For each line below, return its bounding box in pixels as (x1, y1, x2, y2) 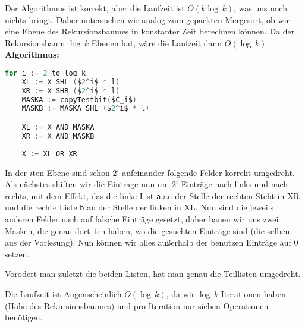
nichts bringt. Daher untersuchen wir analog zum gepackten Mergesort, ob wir (5, 13, 290, 26)
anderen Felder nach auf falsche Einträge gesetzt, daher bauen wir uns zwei (5, 213, 279, 225)
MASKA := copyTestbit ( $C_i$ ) (21, 95, 137, 104)
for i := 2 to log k (5, 68, 86, 77)
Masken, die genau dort (5, 224, 90, 237)
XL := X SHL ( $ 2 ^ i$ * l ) (21, 77, 120, 86)
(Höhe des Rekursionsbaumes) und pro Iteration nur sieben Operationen (5, 299, 269, 312)
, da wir (166, 287, 195, 300)
